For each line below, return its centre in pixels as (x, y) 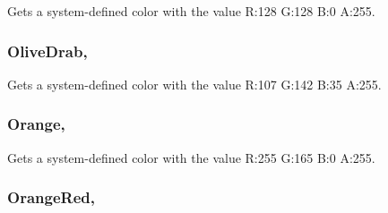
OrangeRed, (51, 197)
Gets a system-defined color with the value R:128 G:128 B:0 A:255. (191, 11)
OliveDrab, (47, 51)
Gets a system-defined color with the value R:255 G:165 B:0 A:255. (191, 157)
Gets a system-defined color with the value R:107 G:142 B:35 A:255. (194, 84)
